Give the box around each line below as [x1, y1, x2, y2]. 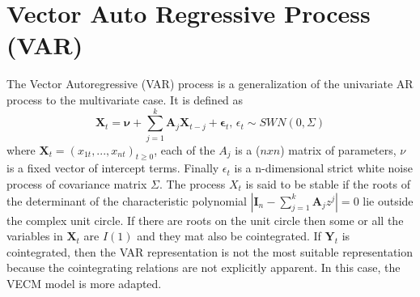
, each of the [154, 141, 215, 158]
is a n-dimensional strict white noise [234, 159, 413, 176]
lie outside [363, 192, 414, 209]
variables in [6, 227, 63, 244]
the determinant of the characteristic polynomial [6, 192, 247, 209]
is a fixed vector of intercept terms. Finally [6, 159, 219, 176]
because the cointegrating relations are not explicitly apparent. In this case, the [6, 259, 401, 276]
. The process [159, 176, 226, 193]
